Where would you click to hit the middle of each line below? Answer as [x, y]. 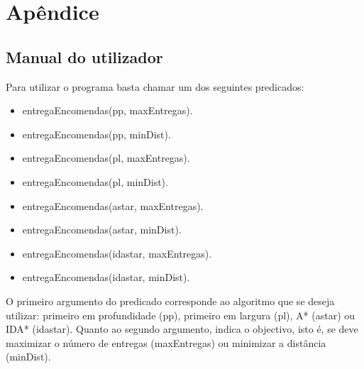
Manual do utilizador [84, 56]
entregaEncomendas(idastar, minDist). [106, 277]
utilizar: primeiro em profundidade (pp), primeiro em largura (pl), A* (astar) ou [181, 315]
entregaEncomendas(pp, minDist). [96, 134]
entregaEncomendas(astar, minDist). [102, 230]
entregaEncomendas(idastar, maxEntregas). [117, 253]
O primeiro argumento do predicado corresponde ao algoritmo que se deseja [170, 301]
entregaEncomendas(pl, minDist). [95, 181]
